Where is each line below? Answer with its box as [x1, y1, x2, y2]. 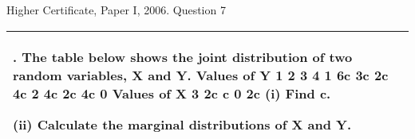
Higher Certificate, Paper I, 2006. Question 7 [6, 2, 226, 17]
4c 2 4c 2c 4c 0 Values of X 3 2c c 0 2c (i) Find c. [13, 83, 331, 102]
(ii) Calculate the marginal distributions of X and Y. [13, 114, 352, 133]
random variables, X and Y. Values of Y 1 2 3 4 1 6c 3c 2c [13, 65, 389, 84]
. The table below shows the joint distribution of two [13, 47, 353, 66]
